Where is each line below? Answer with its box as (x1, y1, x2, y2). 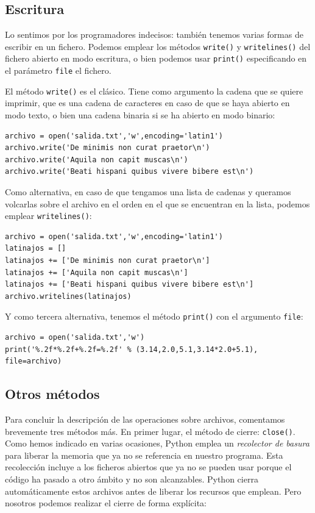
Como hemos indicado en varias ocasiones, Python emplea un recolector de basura (5, 437, 310, 450)
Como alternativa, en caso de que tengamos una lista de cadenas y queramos (5, 185, 291, 198)
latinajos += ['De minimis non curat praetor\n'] (5, 256, 210, 265)
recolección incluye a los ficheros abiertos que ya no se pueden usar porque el (5, 461, 292, 473)
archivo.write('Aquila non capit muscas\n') (5, 155, 188, 164)
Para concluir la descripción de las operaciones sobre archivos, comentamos (5, 413, 285, 426)
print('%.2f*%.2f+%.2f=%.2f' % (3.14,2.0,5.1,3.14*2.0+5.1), (5, 345, 258, 354)
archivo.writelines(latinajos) (5, 292, 132, 301)
